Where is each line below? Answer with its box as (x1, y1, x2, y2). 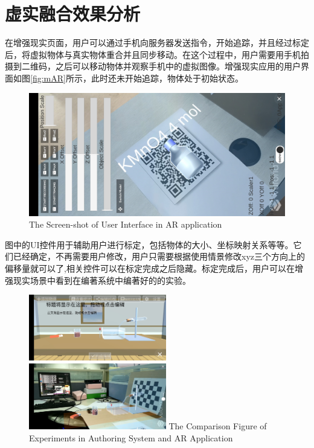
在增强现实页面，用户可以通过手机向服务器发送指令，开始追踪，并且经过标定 (5, 36, 309, 49)
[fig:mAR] (30, 71, 66, 84)
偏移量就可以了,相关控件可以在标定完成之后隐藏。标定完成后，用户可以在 (5, 262, 295, 274)
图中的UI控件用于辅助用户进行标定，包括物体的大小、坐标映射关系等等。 (5, 238, 293, 251)
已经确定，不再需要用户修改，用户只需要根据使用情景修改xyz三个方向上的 (13, 250, 305, 263)
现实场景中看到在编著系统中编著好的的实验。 (13, 274, 191, 286)
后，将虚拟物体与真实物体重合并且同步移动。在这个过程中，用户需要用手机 (5, 48, 301, 60)
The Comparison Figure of (168, 420, 267, 432)
